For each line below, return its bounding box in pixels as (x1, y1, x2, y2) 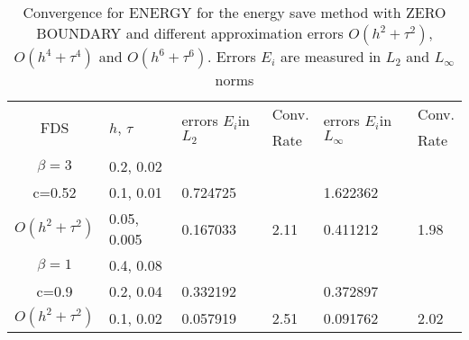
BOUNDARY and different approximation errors (36, 22, 344, 43)
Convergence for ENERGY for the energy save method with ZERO (23, 2, 446, 22)
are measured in (280, 46, 382, 67)
